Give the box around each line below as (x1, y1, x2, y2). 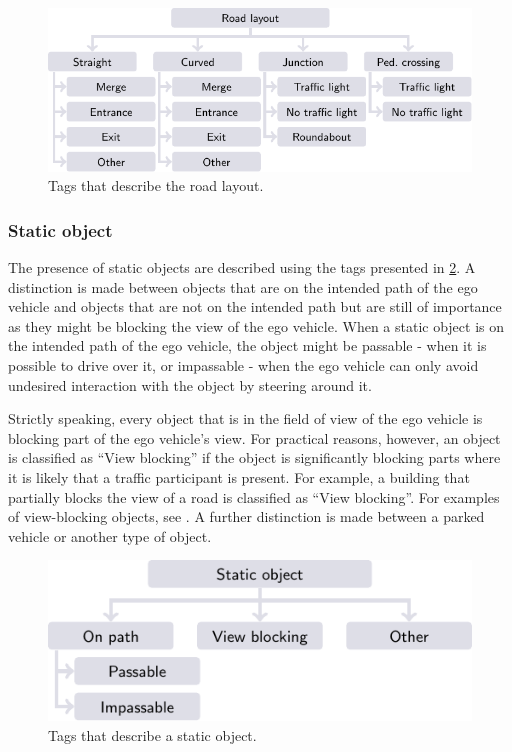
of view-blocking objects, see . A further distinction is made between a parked (8, 506, 485, 527)
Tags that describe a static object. (48, 724, 257, 745)
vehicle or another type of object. (8, 525, 212, 546)
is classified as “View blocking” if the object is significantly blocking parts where (8, 447, 501, 468)
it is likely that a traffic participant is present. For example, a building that (8, 466, 470, 487)
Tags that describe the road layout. (48, 175, 264, 196)
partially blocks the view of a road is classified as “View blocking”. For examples (8, 486, 500, 507)
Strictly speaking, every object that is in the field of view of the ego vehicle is (8, 408, 483, 429)
